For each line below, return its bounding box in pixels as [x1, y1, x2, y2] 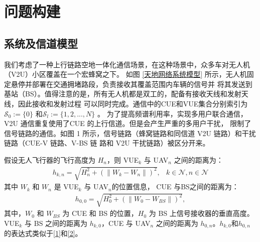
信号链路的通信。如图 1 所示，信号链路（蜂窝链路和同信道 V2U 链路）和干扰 [4, 128, 256, 138]
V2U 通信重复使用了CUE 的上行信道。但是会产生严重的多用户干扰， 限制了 [4, 118, 251, 129]
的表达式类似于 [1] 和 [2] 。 [4, 228, 82, 238]
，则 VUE [106, 154, 139, 165]
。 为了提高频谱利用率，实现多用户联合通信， [97, 108, 247, 118]
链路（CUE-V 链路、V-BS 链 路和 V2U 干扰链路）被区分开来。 [4, 138, 210, 148]
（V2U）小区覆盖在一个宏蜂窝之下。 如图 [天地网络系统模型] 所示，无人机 [4, 69, 247, 79]
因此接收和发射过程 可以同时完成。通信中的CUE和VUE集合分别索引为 [18, 98, 248, 108]
